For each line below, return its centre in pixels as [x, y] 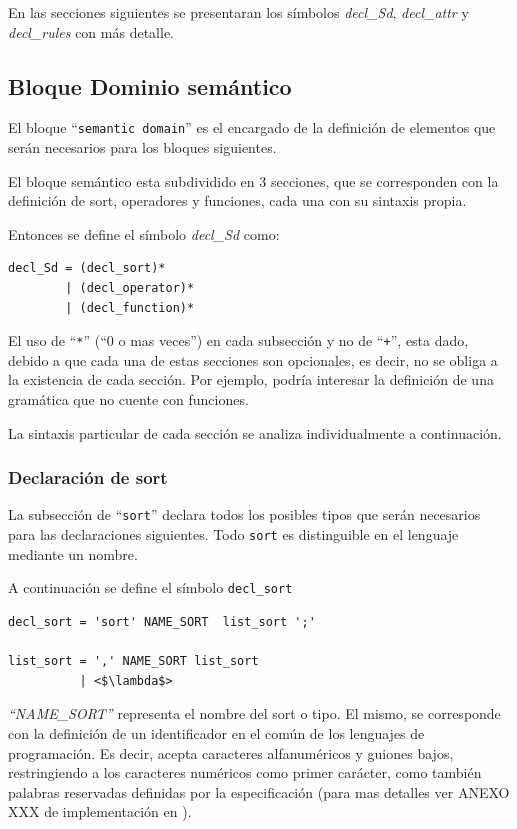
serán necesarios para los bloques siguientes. [142, 147]
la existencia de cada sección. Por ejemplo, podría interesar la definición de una [251, 379]
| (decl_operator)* [130, 288]
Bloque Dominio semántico [150, 85]
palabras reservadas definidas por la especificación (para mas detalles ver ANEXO [259, 791]
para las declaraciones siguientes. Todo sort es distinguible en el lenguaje [233, 534]
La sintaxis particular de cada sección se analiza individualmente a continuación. [255, 432]
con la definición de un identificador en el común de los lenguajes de [216, 732]
